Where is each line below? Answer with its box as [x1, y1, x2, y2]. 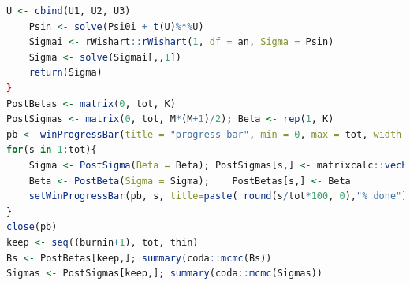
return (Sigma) [28, 67, 102, 79]
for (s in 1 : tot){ [6, 144, 97, 156]
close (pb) [6, 221, 58, 233]
